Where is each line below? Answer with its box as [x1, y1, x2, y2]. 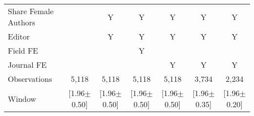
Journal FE [8, 59, 47, 70]
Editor [8, 31, 30, 42]
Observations [8, 73, 52, 84]
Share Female [8, 5, 54, 17]
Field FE [8, 45, 39, 56]
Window [8, 93, 36, 104]
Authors [8, 17, 36, 28]
